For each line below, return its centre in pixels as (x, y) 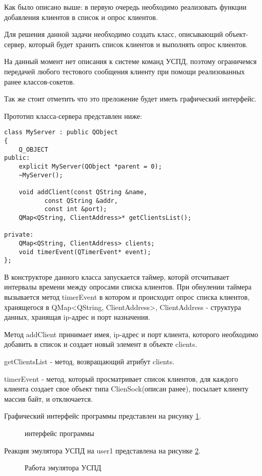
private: (19, 235)
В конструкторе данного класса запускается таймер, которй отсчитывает (117, 276)
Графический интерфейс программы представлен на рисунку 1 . (103, 416)
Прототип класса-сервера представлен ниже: (73, 116)
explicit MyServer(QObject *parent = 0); (90, 166)
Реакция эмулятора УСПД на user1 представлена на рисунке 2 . (103, 450)
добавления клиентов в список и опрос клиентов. (81, 17)
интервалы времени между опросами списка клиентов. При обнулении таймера (128, 287)
